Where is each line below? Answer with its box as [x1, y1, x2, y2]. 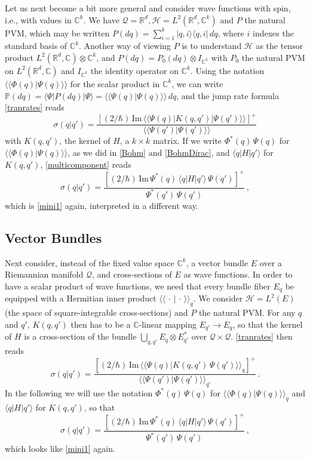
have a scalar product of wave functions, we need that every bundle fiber [5, 279, 271, 292]
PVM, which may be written [5, 26, 110, 39]
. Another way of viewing [79, 39, 171, 52]
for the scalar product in [70, 77, 160, 90]
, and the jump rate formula [176, 89, 279, 101]
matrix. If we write [152, 134, 222, 147]
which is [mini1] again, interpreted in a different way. [5, 199, 198, 211]
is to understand [182, 39, 242, 52]
